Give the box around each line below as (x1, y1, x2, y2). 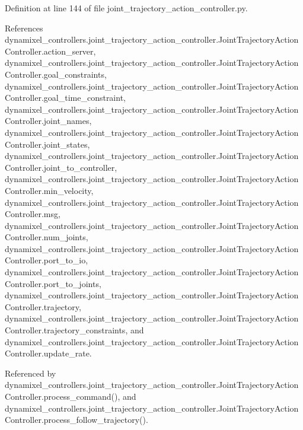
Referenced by (5, 367, 56, 379)
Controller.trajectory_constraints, (5, 324, 128, 336)
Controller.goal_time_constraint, (5, 91, 126, 104)
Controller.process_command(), (5, 390, 120, 402)
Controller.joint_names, (5, 114, 92, 127)
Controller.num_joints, (5, 231, 88, 243)
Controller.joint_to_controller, (5, 161, 117, 173)
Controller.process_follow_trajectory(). (5, 413, 148, 426)
